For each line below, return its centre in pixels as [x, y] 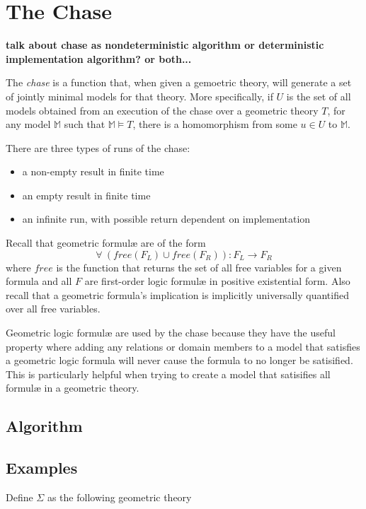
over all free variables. [53, 309]
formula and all [39, 281]
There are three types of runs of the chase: [98, 147]
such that [85, 124]
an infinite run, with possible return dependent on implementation [166, 219]
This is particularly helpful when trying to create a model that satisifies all [168, 374]
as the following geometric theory [119, 497]
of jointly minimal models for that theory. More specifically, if [139, 96]
